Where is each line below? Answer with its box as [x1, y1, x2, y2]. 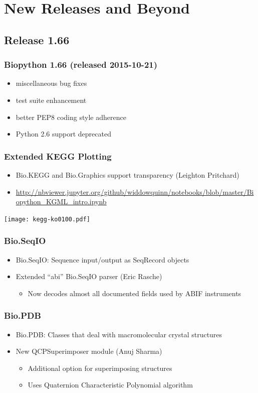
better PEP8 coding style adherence [16, 111, 126, 122]
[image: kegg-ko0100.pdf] [4, 215, 90, 223]
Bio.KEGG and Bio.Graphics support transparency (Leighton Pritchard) [16, 169, 239, 180]
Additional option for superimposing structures [28, 362, 172, 373]
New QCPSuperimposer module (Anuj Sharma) [16, 346, 162, 356]
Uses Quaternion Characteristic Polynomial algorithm [28, 379, 193, 390]
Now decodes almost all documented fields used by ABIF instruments [28, 288, 241, 298]
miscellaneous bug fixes [16, 78, 87, 88]
